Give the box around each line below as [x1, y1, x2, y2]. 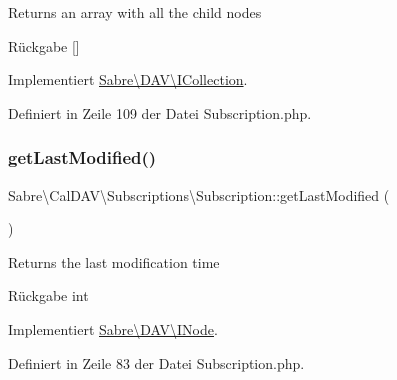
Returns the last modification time [8, 251, 220, 272]
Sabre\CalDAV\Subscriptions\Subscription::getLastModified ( [8, 184, 390, 205]
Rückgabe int [8, 285, 89, 306]
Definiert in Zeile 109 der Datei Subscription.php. [8, 102, 312, 123]
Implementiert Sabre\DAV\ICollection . [8, 69, 248, 90]
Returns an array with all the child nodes [8, 2, 262, 22]
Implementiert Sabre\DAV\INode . [8, 318, 218, 339]
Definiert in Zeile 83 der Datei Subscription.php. [8, 352, 305, 373]
